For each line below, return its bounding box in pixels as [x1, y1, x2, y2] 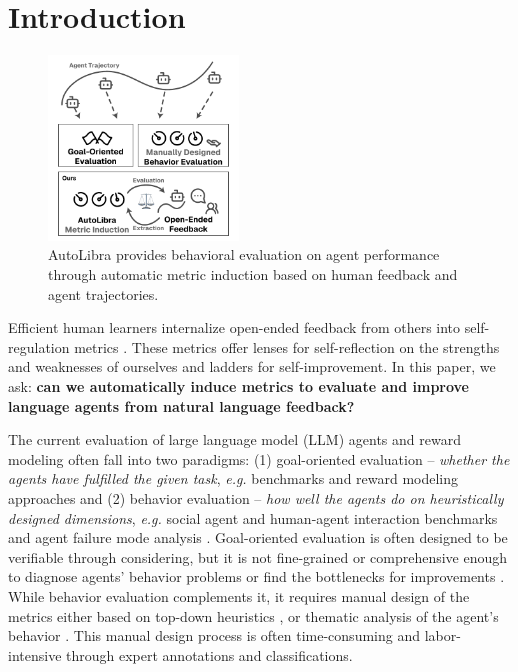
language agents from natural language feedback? [8, 395, 355, 416]
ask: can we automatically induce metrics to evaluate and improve [8, 375, 469, 396]
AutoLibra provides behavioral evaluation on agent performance [48, 244, 440, 265]
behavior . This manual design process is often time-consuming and [8, 625, 420, 646]
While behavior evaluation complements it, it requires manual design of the [8, 585, 470, 606]
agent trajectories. [48, 283, 159, 304]
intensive [8, 644, 62, 665]
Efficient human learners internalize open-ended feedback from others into [8, 317, 461, 338]
